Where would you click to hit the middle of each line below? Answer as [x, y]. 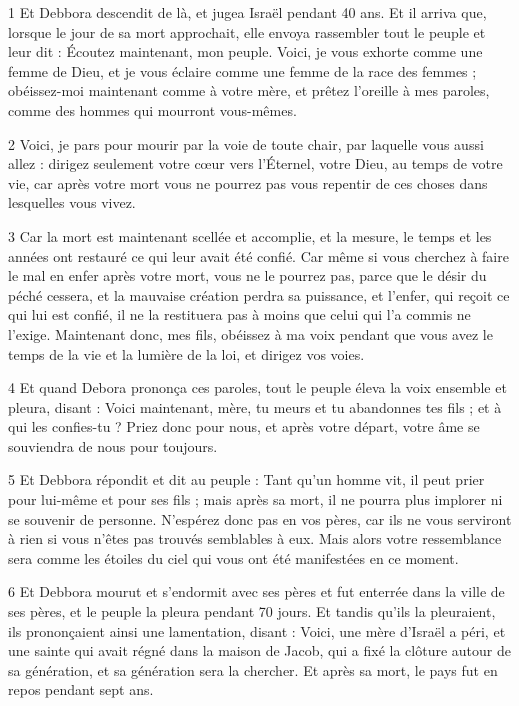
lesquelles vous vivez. [72, 202]
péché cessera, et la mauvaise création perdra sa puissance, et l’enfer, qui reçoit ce [259, 294]
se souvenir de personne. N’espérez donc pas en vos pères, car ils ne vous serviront [260, 518]
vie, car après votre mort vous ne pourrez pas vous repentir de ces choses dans [248, 182]
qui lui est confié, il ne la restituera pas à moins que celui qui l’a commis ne [239, 314]
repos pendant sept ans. [81, 689]
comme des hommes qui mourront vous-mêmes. [152, 109]
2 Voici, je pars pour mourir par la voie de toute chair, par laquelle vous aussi [246, 143]
